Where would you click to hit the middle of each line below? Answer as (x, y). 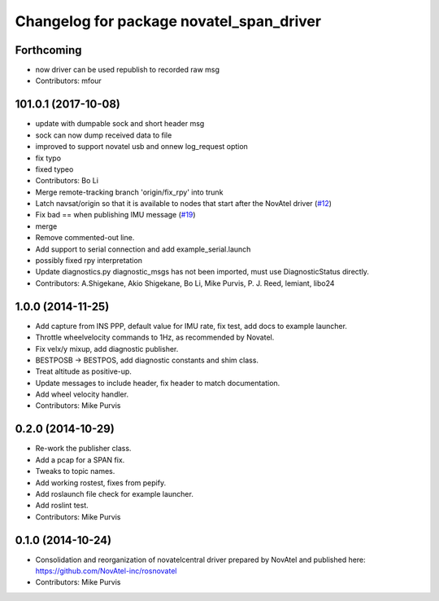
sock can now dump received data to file (104, 135)
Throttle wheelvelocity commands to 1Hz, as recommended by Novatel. (155, 337)
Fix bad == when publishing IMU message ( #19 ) (115, 215)
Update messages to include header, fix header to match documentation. (158, 383)
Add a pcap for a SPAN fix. (80, 459)
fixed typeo (54, 169)
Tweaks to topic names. (75, 472)
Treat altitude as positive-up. (83, 371)
